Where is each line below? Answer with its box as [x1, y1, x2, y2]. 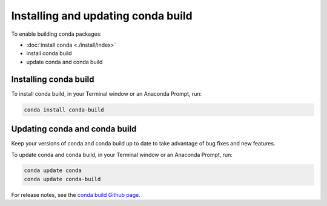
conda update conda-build [24, 176, 101, 182]
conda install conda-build [24, 106, 104, 113]
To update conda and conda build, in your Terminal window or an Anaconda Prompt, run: [11, 151, 233, 158]
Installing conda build [11, 74, 94, 84]
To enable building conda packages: [11, 30, 102, 38]
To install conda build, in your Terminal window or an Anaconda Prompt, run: [11, 90, 202, 97]
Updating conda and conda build [11, 124, 137, 135]
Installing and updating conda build [11, 9, 193, 22]
